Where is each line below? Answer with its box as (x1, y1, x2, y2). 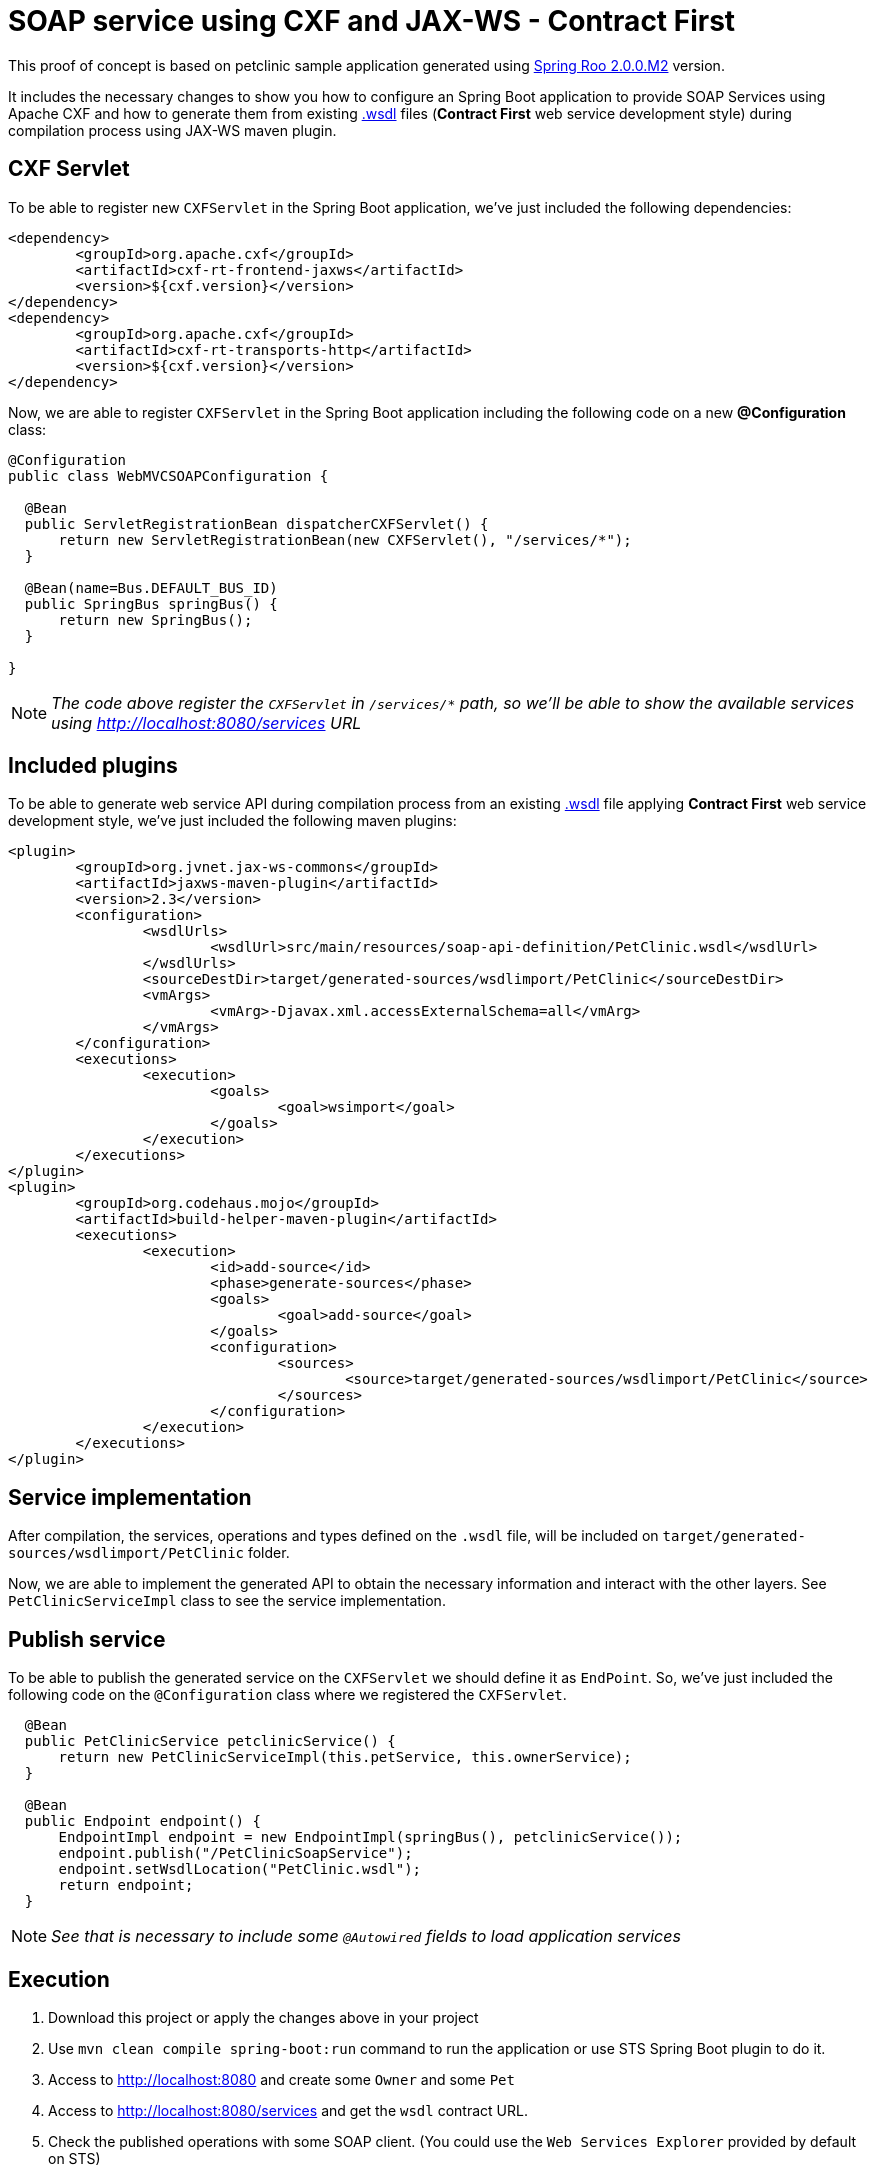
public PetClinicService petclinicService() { (24, 1733, 396, 1750)
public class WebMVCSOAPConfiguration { (8, 467, 329, 484)
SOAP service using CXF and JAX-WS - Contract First (8, 4, 736, 38)
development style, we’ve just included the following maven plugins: (8, 812, 457, 830)
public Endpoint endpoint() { (24, 1813, 261, 1830)
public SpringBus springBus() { (24, 595, 278, 612)
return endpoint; (58, 1877, 194, 1894)
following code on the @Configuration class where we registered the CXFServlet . (8, 1686, 567, 1704)
